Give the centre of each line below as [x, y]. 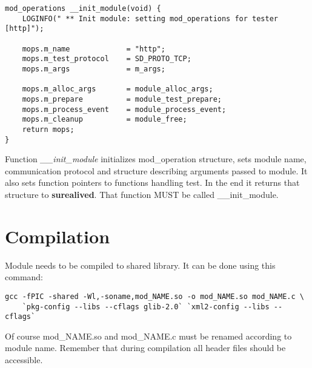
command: [24, 277]
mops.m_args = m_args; [94, 69]
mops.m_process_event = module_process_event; [124, 109]
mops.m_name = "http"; [94, 49]
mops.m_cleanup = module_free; [105, 120]
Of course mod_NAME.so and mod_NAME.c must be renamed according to [148, 336]
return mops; [48, 129]
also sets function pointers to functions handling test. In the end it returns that [152, 182]
